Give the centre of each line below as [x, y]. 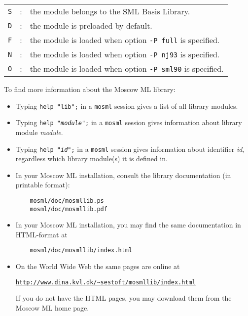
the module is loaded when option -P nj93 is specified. [125, 54]
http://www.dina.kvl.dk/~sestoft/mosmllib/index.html [106, 282]
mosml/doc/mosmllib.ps [67, 201]
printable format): [43, 185]
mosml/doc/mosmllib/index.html [81, 250]
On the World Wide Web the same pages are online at [98, 266]
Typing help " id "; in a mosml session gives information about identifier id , [130, 149]
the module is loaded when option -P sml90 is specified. [127, 68]
